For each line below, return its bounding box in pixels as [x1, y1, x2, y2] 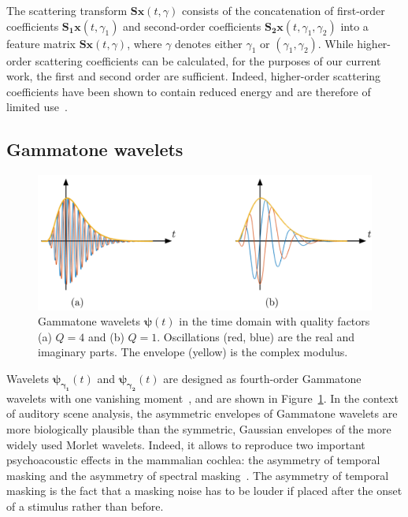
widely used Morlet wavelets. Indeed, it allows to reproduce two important [6, 436, 365, 452]
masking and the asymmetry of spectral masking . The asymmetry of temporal [6, 467, 389, 483]
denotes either [175, 35, 243, 51]
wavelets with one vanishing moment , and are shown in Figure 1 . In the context [6, 389, 399, 406]
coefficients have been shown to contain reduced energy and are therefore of [6, 83, 371, 99]
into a [340, 17, 369, 34]
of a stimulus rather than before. [6, 497, 164, 514]
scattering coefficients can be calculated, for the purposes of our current [35, 52, 381, 69]
